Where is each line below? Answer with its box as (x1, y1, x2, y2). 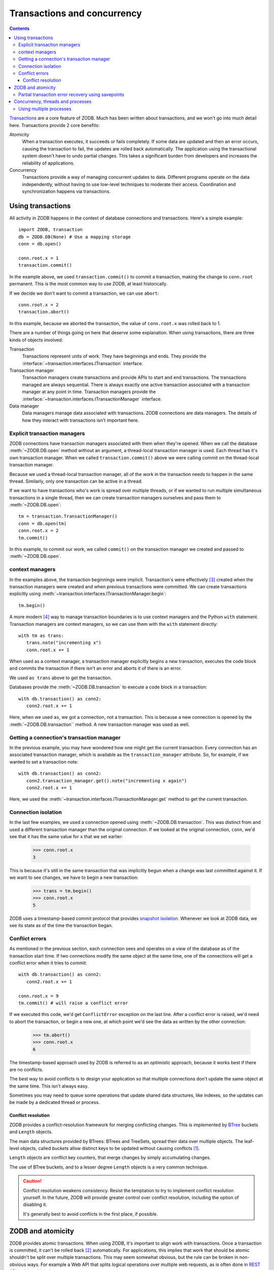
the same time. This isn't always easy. (9, 1083, 89, 1089)
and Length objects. (9, 1129, 53, 1135)
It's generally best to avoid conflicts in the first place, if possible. (23, 1211, 158, 1217)
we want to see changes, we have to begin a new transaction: (9, 874, 139, 880)
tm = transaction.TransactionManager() (18, 514, 118, 519)
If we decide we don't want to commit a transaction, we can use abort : (9, 290, 159, 296)
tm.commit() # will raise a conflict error (18, 1000, 128, 1006)
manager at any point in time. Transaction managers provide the (22, 389, 156, 395)
